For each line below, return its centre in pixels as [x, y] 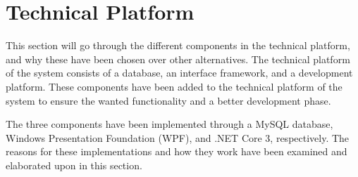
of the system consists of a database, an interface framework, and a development [179, 73]
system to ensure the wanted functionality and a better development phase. [168, 100]
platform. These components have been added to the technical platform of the [174, 86]
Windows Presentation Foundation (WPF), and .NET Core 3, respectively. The [178, 137]
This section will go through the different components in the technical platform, [178, 45]
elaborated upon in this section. [74, 165]
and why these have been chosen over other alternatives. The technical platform [178, 59]
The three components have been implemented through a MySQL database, [169, 124]
